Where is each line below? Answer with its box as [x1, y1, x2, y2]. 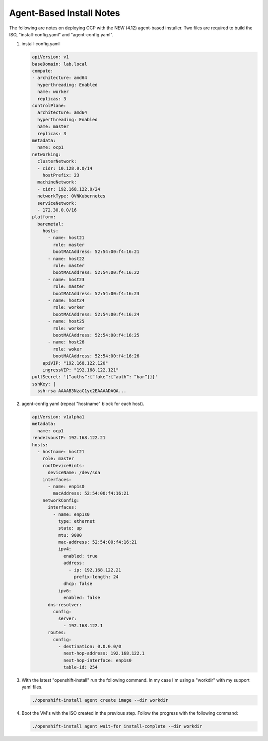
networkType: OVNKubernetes [37, 193, 106, 199]
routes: [48, 630, 67, 636]
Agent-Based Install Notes [9, 7, 120, 18]
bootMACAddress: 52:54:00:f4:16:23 [53, 291, 140, 296]
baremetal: [37, 221, 64, 227]
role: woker [53, 346, 82, 352]
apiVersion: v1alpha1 [32, 414, 85, 420]
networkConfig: [42, 497, 79, 503]
